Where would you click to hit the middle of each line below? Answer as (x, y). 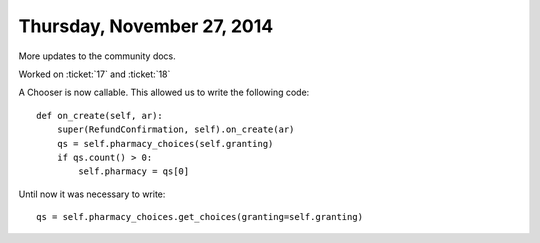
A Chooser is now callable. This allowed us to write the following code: (164, 92)
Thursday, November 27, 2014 (146, 26)
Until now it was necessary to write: (92, 194)
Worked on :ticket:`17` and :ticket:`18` (94, 74)
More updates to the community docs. (97, 56)
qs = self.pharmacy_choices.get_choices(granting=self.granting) (200, 217)
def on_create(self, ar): (100, 115)
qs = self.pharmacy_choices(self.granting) (165, 143)
